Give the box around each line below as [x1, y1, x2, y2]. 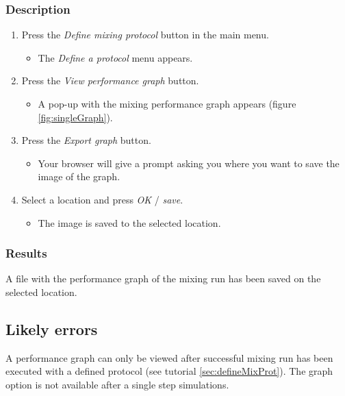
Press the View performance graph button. [21, 73, 199, 88]
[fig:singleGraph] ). [38, 110, 113, 124]
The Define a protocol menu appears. [38, 50, 193, 64]
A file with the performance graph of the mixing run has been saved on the [5, 271, 321, 286]
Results [5, 245, 47, 262]
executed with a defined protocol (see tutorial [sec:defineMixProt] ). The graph [5, 364, 333, 378]
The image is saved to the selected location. [38, 215, 221, 230]
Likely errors [5, 318, 98, 339]
